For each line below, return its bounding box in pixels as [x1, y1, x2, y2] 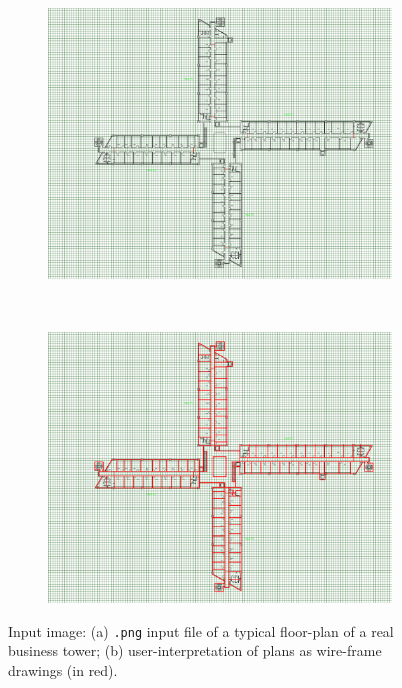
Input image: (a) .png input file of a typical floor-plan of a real [8, 620, 394, 641]
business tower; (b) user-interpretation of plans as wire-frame [8, 640, 382, 661]
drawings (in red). [8, 659, 118, 680]
